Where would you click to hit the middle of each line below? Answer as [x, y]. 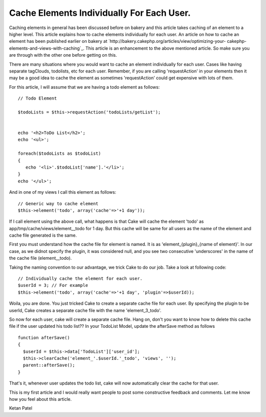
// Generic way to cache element [58, 204]
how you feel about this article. [40, 399]
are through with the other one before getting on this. [63, 55]
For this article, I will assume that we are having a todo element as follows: [84, 87]
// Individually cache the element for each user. [80, 279]
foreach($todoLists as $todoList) [59, 154]
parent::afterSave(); [49, 365]
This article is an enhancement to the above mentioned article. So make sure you [167, 48]
